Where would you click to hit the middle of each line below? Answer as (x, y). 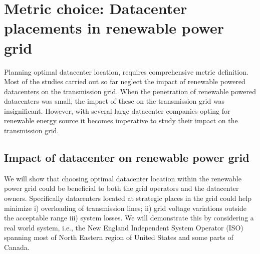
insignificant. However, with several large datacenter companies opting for (117, 110)
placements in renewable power (114, 28)
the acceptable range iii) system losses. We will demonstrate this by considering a (129, 218)
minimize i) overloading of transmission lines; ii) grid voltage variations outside (125, 208)
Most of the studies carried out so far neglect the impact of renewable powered (125, 81)
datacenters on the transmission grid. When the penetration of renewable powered (130, 91)
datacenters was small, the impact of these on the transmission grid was (114, 101)
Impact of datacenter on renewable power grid (127, 158)
